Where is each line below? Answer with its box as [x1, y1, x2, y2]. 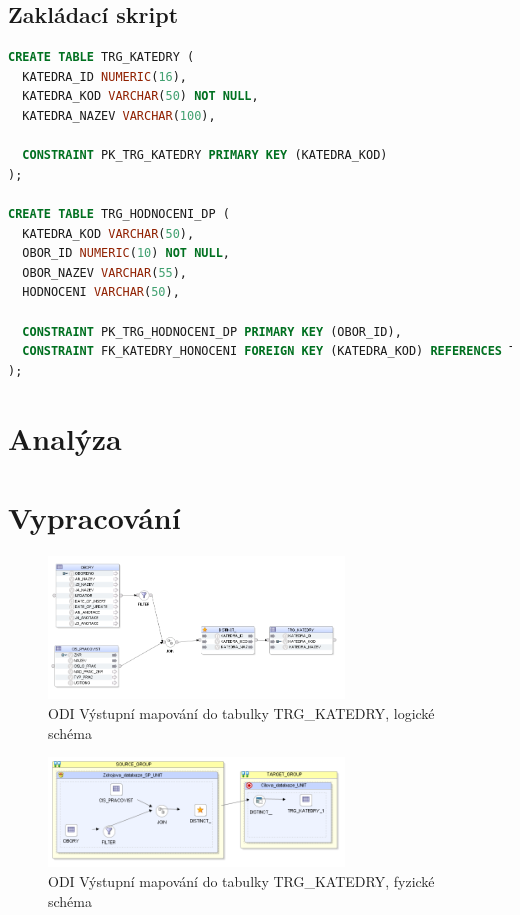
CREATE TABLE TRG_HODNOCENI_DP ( [8, 206, 230, 221]
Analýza [8, 418, 122, 459]
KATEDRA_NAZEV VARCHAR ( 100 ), [22, 108, 216, 123]
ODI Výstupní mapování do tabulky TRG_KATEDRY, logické [48, 703, 435, 724]
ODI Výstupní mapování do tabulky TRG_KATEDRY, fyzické [48, 871, 435, 891]
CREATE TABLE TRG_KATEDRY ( [8, 50, 195, 65]
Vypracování [8, 496, 181, 537]
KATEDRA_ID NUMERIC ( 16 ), [22, 69, 188, 84]
